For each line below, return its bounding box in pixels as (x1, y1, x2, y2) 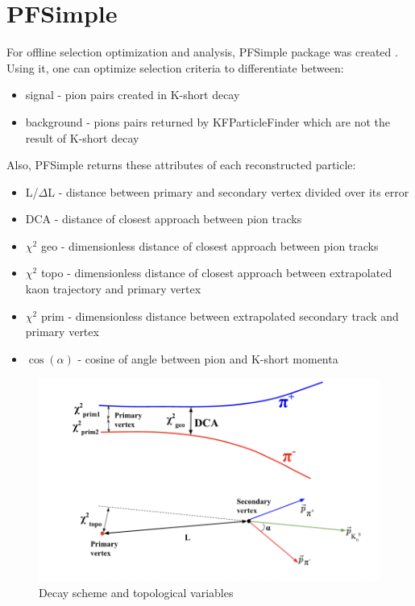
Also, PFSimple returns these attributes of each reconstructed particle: (6, 156, 356, 173)
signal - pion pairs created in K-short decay (25, 86, 240, 103)
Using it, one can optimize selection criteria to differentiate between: (6, 59, 344, 76)
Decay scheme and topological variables (39, 584, 234, 601)
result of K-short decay (25, 129, 139, 146)
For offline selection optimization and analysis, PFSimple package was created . (6, 44, 398, 60)
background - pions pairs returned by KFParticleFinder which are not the (25, 113, 390, 130)
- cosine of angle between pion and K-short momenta (77, 350, 338, 367)
